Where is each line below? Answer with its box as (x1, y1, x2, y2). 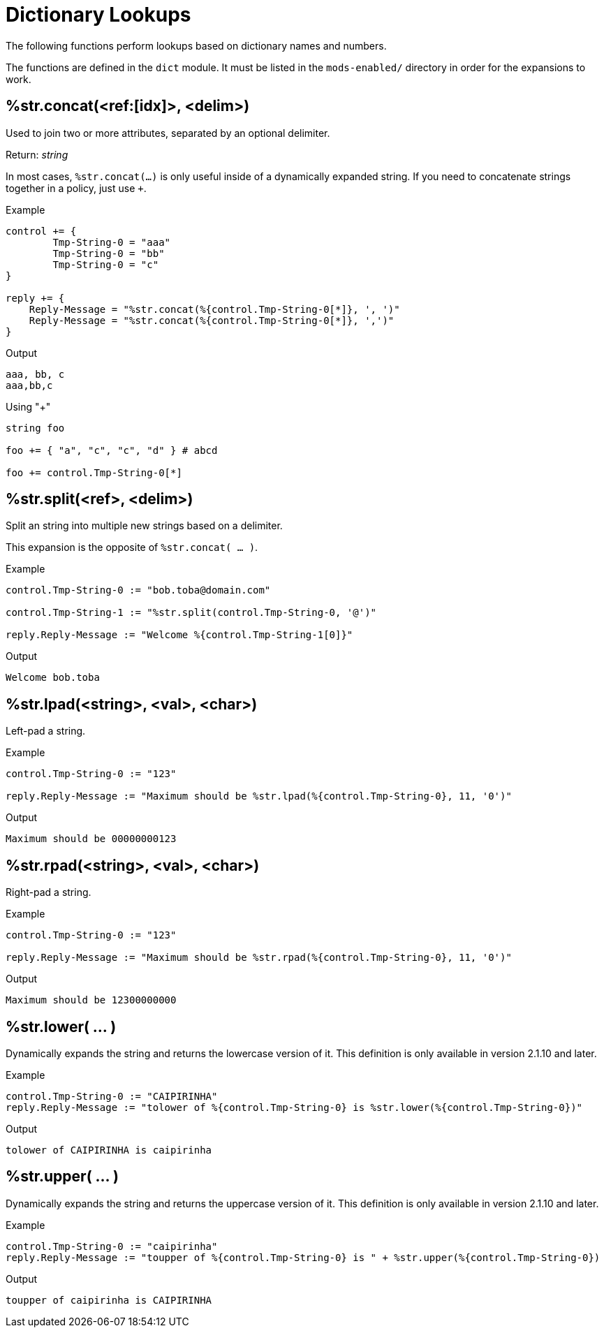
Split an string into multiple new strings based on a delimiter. (6, 520, 283, 532)
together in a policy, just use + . (6, 182, 147, 194)
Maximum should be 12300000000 (6, 994, 177, 1006)
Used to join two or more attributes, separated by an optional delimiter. (6, 126, 330, 139)
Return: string (6, 148, 68, 161)
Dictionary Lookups (6, 3, 191, 27)
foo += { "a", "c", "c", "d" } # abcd (6, 444, 218, 456)
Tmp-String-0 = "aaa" (52, 236, 171, 248)
